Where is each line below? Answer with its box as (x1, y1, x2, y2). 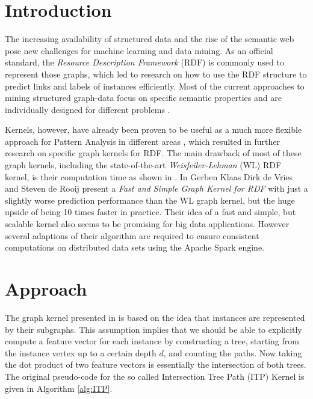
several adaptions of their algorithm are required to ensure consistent (5, 229, 259, 242)
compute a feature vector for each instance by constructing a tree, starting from (5, 335, 299, 347)
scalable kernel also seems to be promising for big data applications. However (5, 218, 290, 230)
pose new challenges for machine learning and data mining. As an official (5, 44, 273, 56)
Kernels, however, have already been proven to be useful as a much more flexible (5, 123, 302, 136)
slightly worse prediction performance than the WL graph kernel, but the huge (5, 193, 295, 206)
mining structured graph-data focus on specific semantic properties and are (5, 91, 282, 104)
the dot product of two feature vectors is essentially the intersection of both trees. (5, 358, 306, 371)
